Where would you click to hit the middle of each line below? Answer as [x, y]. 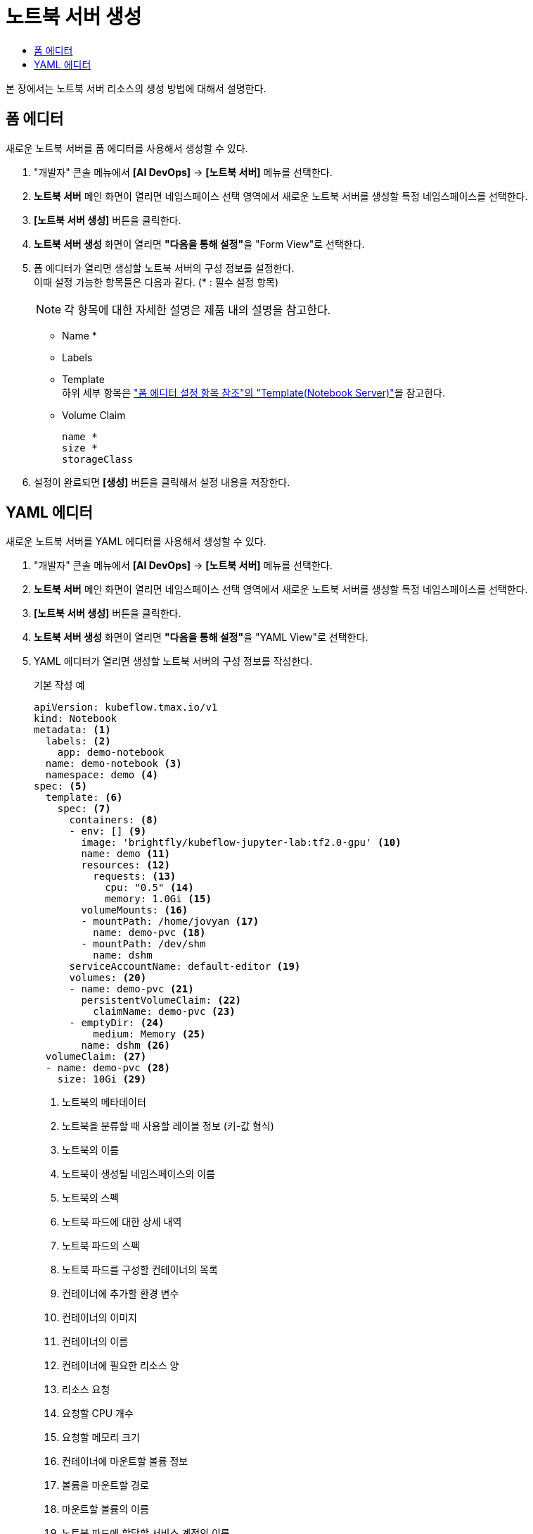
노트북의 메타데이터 [104, 1102]
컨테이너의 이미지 [99, 1318]
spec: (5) [60, 786]
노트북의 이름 [91, 1150]
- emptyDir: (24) [117, 1023]
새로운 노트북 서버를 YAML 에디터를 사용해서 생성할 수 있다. [136, 542]
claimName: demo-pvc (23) [164, 1012]
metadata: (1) [72, 730]
